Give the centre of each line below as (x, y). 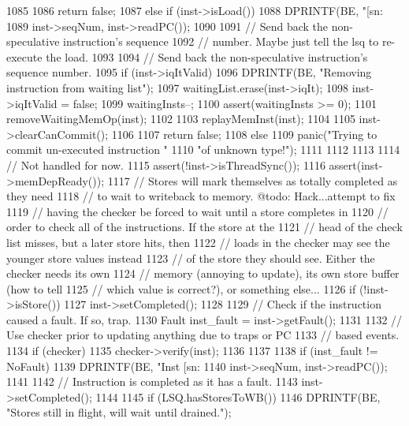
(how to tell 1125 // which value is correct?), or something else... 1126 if (181, 288)
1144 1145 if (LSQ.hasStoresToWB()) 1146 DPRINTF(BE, (238, 396)
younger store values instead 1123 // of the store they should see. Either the (191, 258)
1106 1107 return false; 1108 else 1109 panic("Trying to (244, 134)
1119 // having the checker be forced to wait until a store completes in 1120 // (197, 211)
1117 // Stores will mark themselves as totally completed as (253, 180)
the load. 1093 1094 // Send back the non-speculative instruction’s (207, 56)
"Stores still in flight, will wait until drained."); (119, 412)
